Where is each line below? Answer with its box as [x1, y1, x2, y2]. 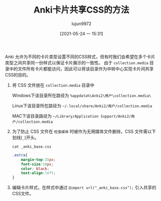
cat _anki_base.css [12, 144, 52, 149]
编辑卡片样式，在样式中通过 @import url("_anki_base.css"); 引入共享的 [12, 185, 157, 190]
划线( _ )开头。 [12, 134, 39, 140]
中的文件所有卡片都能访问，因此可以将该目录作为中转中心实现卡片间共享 [9, 66, 154, 72]
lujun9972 [71, 20, 92, 27]
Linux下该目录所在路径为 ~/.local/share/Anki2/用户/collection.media [12, 103, 153, 108]
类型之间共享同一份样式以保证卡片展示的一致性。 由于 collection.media [5, 60, 149, 65]
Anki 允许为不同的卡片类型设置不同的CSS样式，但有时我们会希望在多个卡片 [5, 54, 156, 60]
